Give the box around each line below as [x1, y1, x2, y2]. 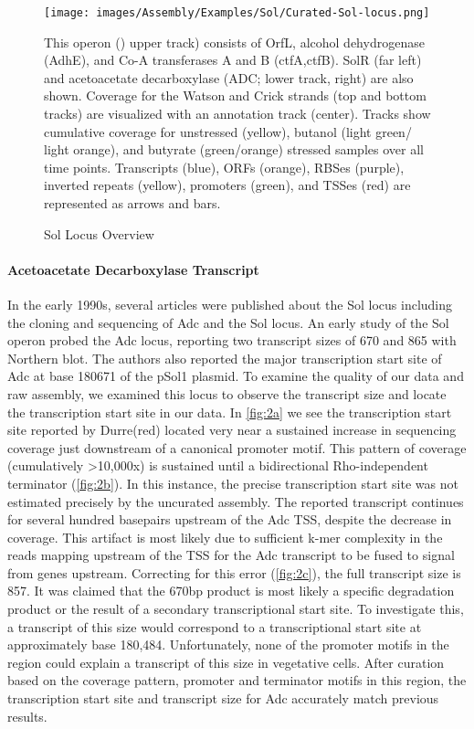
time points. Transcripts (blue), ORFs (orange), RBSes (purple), [44, 157, 405, 176]
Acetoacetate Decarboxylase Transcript [7, 259, 259, 279]
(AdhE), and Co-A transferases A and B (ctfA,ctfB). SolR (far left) [44, 50, 422, 69]
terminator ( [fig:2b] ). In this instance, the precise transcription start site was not [7, 473, 458, 492]
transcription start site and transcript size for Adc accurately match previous [7, 689, 439, 708]
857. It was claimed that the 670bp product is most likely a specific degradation [7, 581, 455, 600]
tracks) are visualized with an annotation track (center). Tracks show [44, 104, 431, 123]
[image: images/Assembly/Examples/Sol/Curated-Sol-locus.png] [44, 6, 430, 19]
